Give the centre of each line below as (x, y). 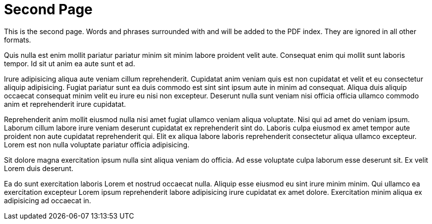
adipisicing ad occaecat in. (48, 200)
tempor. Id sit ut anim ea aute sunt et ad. (70, 63)
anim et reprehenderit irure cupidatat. (65, 104)
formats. (18, 40)
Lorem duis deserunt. (39, 168)
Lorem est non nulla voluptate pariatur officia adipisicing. (97, 144)
